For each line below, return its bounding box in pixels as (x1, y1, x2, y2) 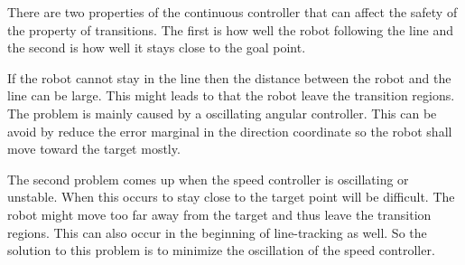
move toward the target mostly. (7, 139, 181, 158)
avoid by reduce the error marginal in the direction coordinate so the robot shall (7, 121, 452, 140)
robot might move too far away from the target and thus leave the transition (7, 204, 432, 223)
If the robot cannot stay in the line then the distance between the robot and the (7, 68, 451, 87)
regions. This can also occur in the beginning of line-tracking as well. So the (7, 222, 427, 241)
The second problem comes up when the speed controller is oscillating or (7, 169, 409, 188)
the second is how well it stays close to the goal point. (7, 38, 306, 57)
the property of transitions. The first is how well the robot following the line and (7, 20, 454, 39)
